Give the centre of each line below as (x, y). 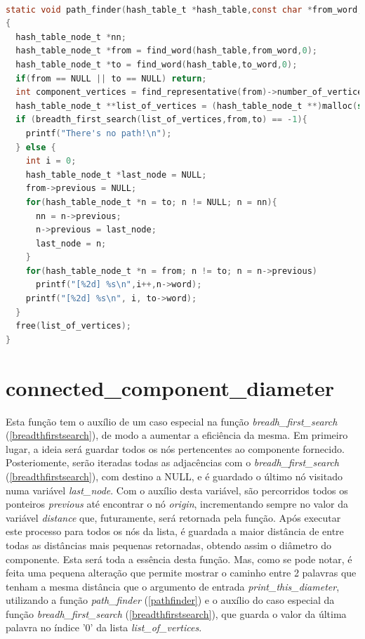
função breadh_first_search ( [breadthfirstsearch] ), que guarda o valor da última (176, 613)
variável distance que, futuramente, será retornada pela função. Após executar (173, 517)
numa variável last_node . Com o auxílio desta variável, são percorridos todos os (177, 490)
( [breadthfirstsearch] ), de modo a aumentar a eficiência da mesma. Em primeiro (177, 435)
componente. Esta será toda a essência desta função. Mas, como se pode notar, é (179, 559)
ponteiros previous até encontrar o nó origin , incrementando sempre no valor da (177, 504)
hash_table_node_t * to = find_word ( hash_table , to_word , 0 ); (157, 64)
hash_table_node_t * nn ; (71, 37)
